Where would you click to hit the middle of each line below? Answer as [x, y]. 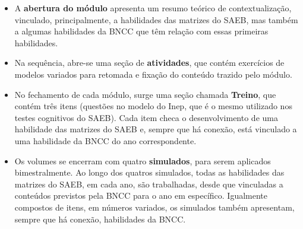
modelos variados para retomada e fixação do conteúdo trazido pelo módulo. [153, 74]
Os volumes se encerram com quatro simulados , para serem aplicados [143, 160]
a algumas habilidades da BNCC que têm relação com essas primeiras [141, 31]
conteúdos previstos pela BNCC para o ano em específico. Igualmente [141, 195]
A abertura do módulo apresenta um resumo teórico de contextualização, [153, 8]
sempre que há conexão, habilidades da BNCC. [100, 219]
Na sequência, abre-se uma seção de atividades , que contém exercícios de [149, 63]
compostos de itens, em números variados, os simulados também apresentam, [154, 207]
